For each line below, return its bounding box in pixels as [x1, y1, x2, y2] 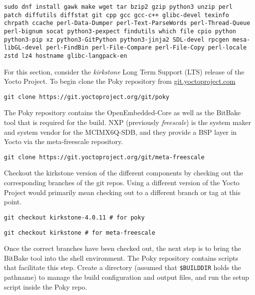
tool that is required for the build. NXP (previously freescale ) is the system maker [4, 117, 251, 127]
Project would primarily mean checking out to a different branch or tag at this [4, 187, 241, 197]
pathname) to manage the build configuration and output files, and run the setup [4, 272, 249, 282]
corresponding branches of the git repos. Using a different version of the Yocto [4, 177, 240, 188]
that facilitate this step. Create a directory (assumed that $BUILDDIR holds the [4, 262, 241, 272]
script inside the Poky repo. [4, 281, 87, 292]
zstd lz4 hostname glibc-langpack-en [4, 52, 127, 59]
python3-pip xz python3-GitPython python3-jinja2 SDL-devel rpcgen [4, 36, 229, 43]
